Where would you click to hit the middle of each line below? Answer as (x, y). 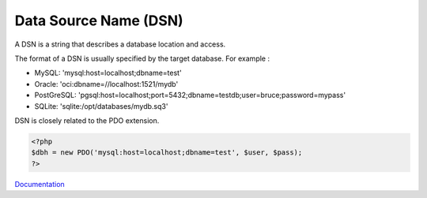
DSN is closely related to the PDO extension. (87, 120)
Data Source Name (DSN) (99, 21)
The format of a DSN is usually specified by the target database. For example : (142, 58)
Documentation (40, 184)
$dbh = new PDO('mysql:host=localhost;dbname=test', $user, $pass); (167, 153)
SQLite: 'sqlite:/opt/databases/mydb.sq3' (101, 106)
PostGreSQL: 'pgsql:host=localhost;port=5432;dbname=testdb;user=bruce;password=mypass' (190, 95)
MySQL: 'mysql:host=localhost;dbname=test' (108, 73)
